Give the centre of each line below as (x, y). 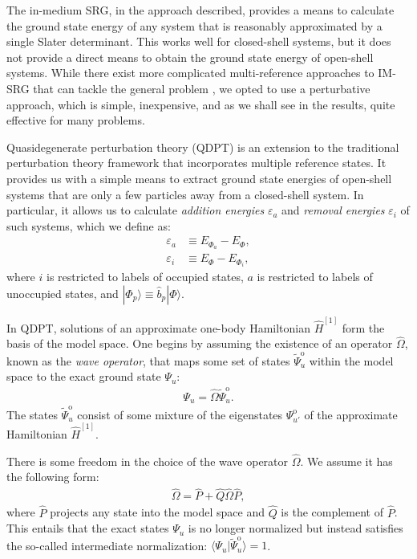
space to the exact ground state (84, 376)
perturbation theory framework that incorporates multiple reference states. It (196, 163)
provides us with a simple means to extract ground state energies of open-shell (199, 178)
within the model (351, 360)
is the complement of (332, 512)
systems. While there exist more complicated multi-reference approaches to (190, 73)
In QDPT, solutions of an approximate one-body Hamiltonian (159, 327)
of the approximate (351, 414)
